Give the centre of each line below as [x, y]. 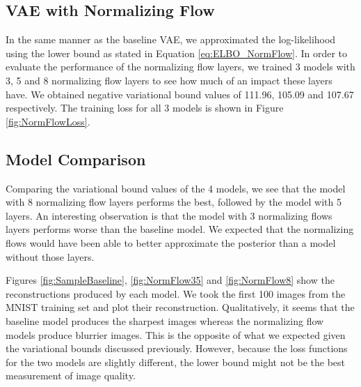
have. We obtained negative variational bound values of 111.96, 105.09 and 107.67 [180, 94]
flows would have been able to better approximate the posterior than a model [171, 242]
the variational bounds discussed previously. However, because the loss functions [177, 348]
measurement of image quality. [71, 375]
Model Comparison [76, 159]
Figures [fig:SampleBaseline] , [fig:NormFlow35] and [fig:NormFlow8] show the [170, 280]
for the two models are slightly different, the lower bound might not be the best [176, 362]
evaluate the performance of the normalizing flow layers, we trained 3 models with [180, 67]
